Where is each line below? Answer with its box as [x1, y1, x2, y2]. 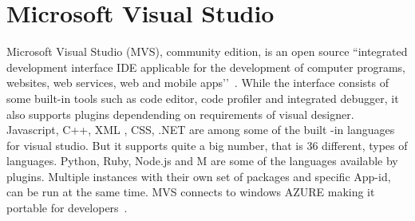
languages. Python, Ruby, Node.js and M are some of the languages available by [6, 152, 398, 169]
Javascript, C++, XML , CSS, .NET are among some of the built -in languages [6, 121, 395, 138]
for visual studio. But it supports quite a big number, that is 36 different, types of [6, 136, 408, 153]
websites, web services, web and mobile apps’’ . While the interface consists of [6, 74, 389, 91]
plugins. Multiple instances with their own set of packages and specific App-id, [6, 168, 391, 184]
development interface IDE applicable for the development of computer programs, [6, 58, 405, 75]
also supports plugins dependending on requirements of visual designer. [6, 105, 354, 122]
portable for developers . [6, 199, 128, 216]
